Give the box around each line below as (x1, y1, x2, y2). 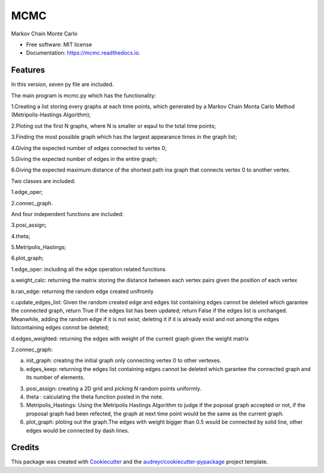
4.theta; (11, 232, 31, 240)
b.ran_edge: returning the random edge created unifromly (11, 288, 154, 295)
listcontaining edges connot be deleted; (11, 324, 109, 331)
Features (11, 65, 45, 75)
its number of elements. (26, 374, 85, 381)
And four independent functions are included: (11, 210, 124, 217)
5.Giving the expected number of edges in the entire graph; (11, 155, 158, 162)
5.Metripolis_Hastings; (11, 244, 67, 251)
